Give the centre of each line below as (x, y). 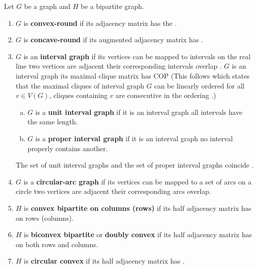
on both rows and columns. (57, 244)
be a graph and (47, 6)
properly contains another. (68, 148)
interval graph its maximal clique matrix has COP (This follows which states (133, 75)
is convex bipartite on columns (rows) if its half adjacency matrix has (138, 208)
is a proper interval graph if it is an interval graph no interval (134, 138)
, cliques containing (78, 95)
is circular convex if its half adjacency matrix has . (104, 261)
